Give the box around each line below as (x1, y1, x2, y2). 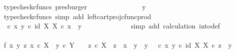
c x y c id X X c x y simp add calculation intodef (7, 21, 220, 31)
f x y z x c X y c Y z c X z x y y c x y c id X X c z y (3, 40, 232, 50)
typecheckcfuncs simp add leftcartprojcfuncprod (3, 11, 151, 21)
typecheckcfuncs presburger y (3, 1, 146, 11)
